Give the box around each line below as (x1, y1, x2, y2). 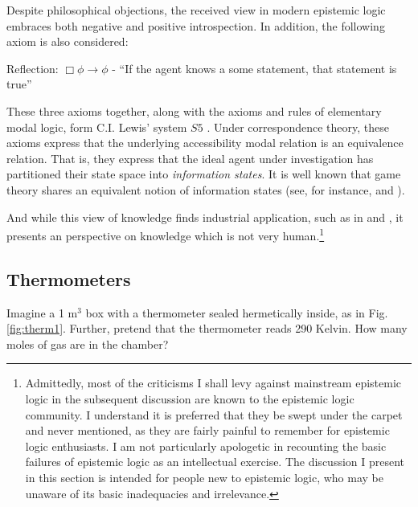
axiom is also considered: (6, 33, 129, 50)
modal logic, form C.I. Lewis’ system (6, 118, 187, 135)
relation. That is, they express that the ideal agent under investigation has (6, 149, 374, 166)
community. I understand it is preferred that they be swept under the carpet (25, 406, 403, 423)
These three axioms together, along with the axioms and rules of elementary (6, 102, 382, 119)
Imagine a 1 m (6, 304, 78, 321)
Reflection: (6, 59, 59, 76)
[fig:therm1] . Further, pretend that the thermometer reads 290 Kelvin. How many (6, 320, 408, 337)
